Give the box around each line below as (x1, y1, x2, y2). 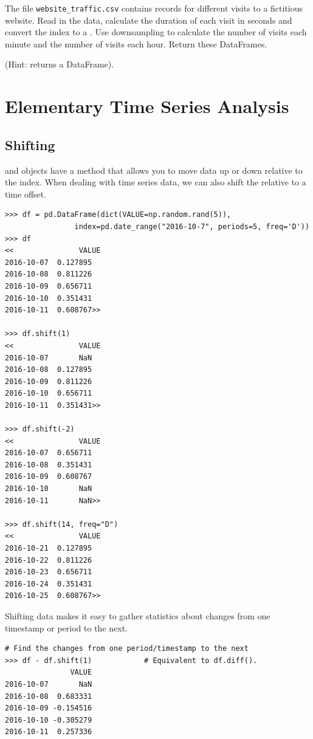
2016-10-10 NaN (5, 484, 92, 493)
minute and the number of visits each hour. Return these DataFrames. (5, 37, 267, 50)
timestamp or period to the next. (5, 621, 128, 634)
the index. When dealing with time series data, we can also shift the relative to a (5, 176, 306, 188)
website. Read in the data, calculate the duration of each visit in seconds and (5, 13, 292, 26)
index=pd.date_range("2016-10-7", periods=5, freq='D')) (74, 222, 310, 231)
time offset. (5, 187, 47, 200)
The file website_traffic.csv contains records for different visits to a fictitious (5, 2, 303, 14)
